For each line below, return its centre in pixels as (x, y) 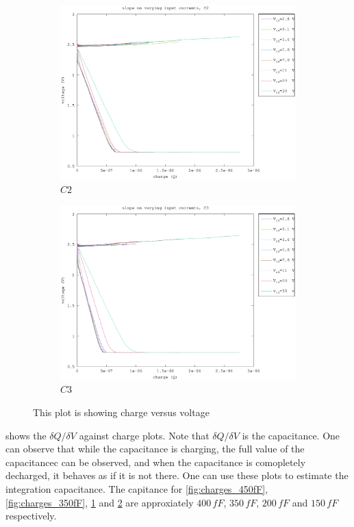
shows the (26, 435)
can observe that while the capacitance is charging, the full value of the (155, 449)
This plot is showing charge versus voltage (121, 412)
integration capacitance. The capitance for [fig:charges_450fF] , (137, 488)
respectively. (31, 516)
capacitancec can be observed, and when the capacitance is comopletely (156, 462)
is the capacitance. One (291, 435)
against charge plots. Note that (144, 435)
